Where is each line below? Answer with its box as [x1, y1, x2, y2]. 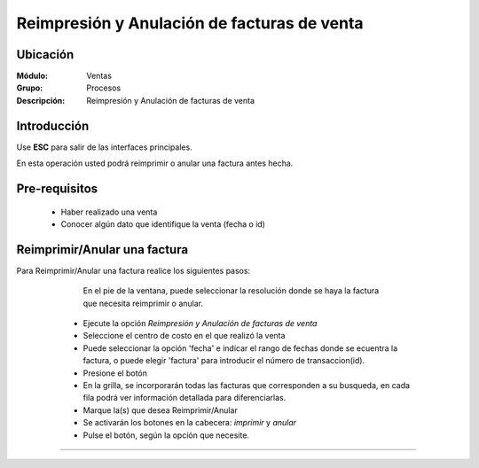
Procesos [86, 82, 122, 93]
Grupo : [16, 82, 43, 93]
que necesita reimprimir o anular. [82, 298, 204, 308]
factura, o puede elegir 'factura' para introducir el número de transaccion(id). [82, 355, 365, 366]
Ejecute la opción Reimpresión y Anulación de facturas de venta [82, 318, 318, 329]
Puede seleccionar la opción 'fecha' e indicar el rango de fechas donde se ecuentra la [82, 342, 398, 354]
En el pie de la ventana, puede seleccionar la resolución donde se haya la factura [82, 285, 380, 296]
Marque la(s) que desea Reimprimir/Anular [82, 404, 239, 416]
